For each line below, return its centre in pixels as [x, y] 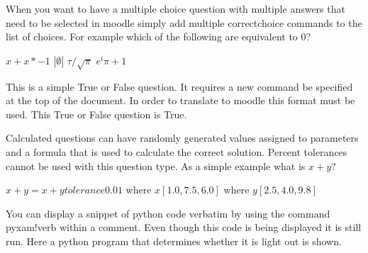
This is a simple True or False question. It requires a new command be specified [179, 86]
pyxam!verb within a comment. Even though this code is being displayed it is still [184, 227]
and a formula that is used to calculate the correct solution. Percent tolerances [177, 151]
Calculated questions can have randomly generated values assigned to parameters [182, 138]
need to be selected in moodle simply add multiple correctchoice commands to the [184, 22]
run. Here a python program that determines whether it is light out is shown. [174, 241]
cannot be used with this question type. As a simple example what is [156, 165]
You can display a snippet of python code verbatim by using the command [168, 213]
